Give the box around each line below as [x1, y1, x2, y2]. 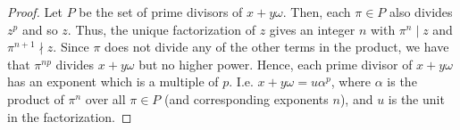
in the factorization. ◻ [7, 107, 132, 126]
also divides [389, 3, 453, 20]
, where [330, 72, 372, 91]
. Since [53, 37, 89, 56]
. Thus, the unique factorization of [67, 20, 255, 38]
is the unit [388, 89, 445, 108]
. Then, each [282, 3, 351, 20]
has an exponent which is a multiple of [7, 72, 219, 91]
